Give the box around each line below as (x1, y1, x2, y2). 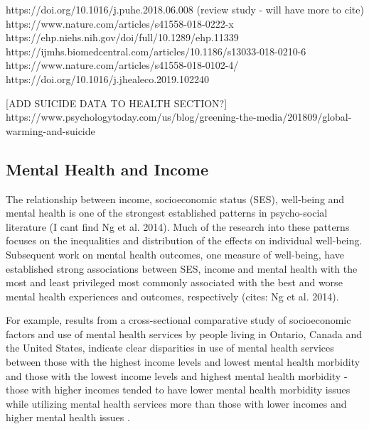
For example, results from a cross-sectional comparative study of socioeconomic (6, 313, 351, 327)
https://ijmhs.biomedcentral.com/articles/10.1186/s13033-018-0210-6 (6, 43, 306, 58)
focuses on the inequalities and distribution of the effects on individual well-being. (6, 233, 363, 248)
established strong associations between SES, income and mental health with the (6, 261, 358, 276)
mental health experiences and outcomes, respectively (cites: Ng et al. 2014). (6, 288, 339, 303)
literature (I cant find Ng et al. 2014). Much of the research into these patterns (6, 219, 350, 234)
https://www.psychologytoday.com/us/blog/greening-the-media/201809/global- (6, 109, 352, 124)
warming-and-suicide (6, 123, 95, 138)
